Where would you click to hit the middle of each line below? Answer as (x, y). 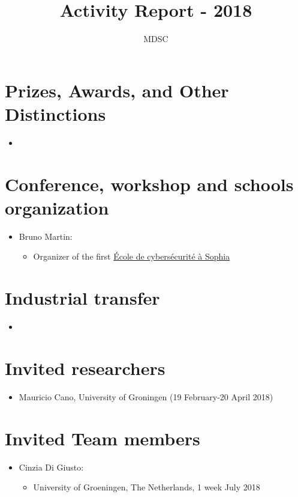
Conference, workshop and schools (149, 184)
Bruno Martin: (46, 236)
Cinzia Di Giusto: (51, 467)
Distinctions (55, 113)
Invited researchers (85, 367)
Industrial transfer (82, 298)
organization (57, 207)
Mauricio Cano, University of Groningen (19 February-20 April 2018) (146, 396)
